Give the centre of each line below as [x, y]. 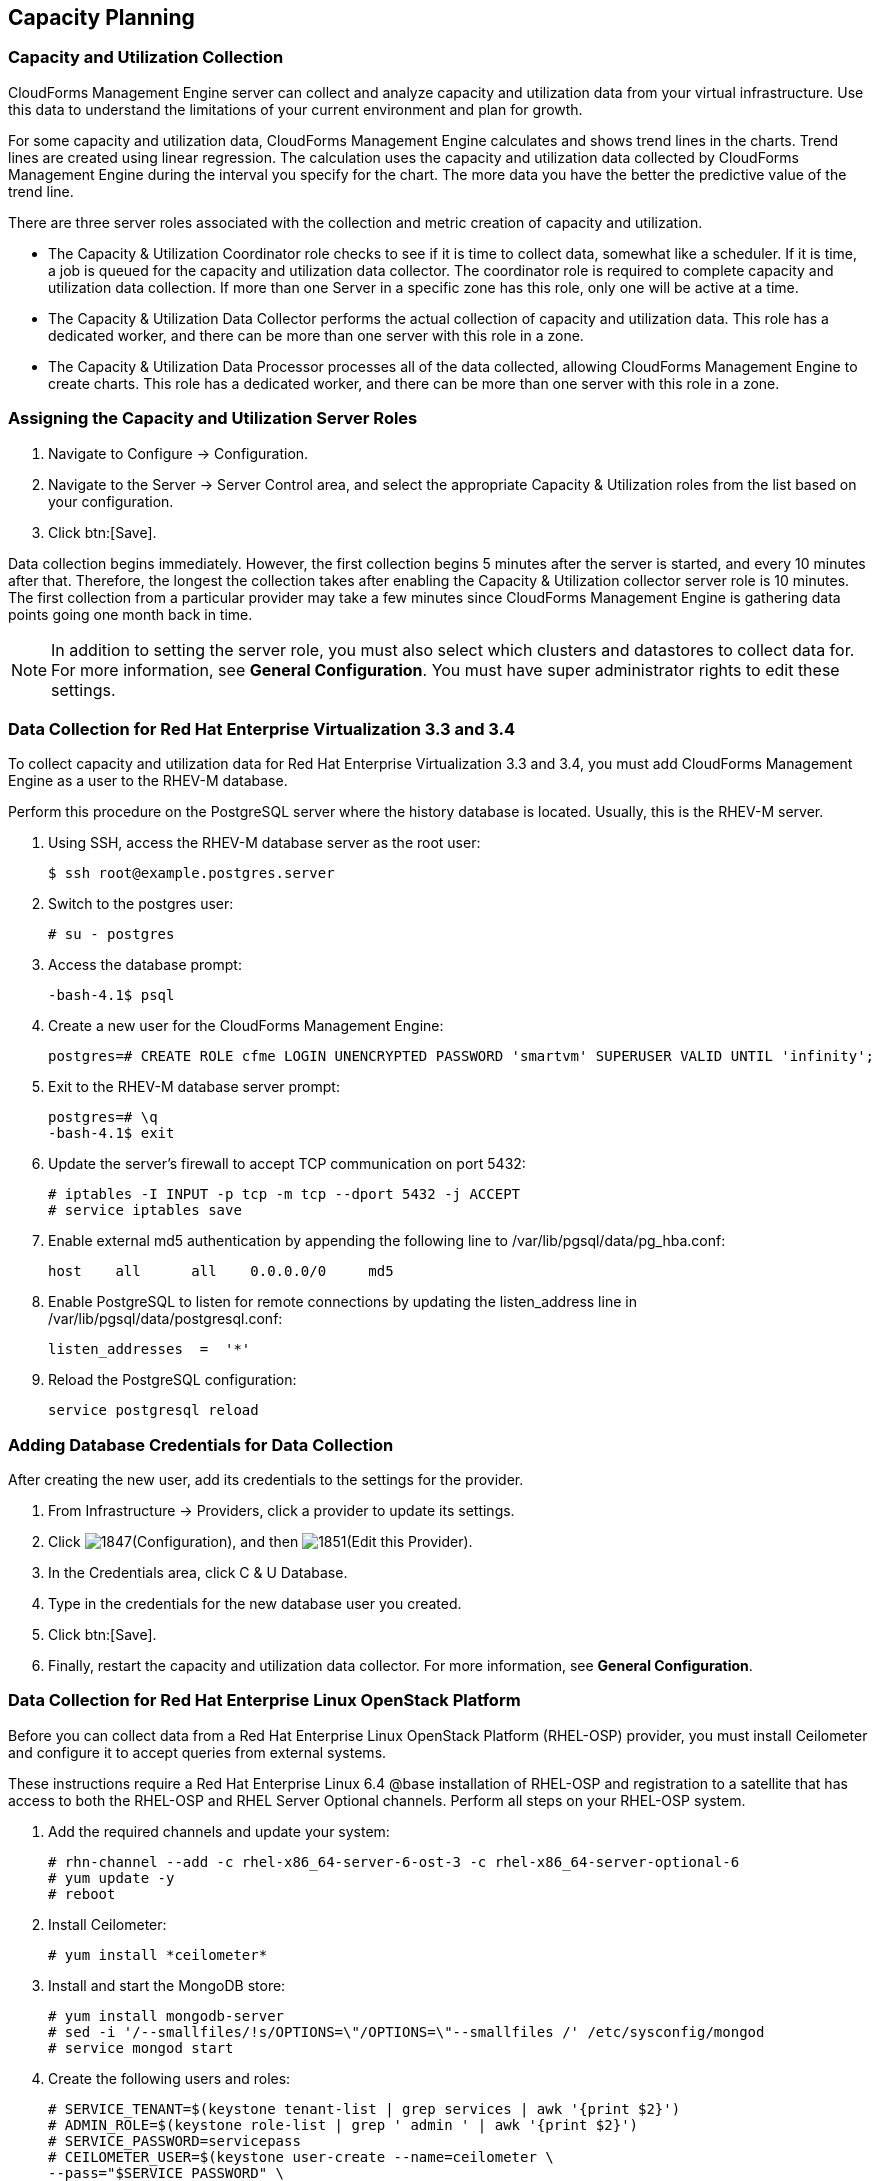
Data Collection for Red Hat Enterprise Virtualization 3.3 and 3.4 [262, 728]
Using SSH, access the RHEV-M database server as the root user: [264, 843]
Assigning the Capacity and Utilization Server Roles [213, 418]
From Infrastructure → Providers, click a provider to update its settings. [281, 1511]
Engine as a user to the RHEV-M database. [148, 781]
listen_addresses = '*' [149, 1349]
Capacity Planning [101, 17]
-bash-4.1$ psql [111, 995]
